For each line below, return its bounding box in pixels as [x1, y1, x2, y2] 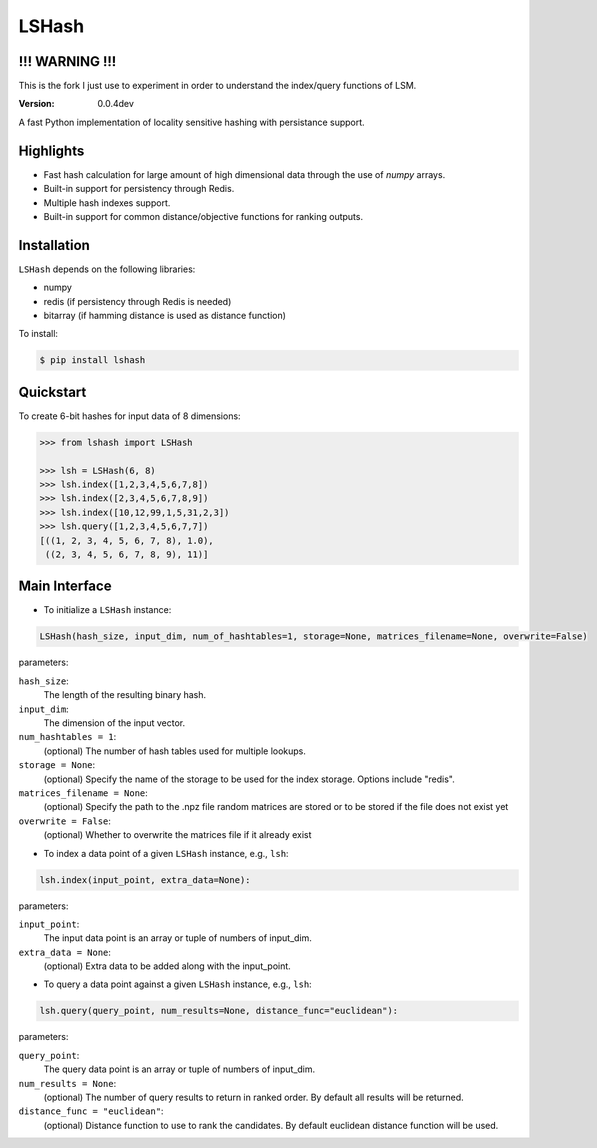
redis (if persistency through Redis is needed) [43, 295, 232, 307]
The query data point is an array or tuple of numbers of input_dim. [43, 1063, 316, 1075]
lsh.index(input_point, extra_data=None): [39, 874, 251, 885]
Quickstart [18, 383, 87, 400]
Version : [18, 98, 55, 110]
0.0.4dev [97, 98, 135, 110]
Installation [18, 236, 90, 254]
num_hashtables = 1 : [18, 731, 117, 743]
